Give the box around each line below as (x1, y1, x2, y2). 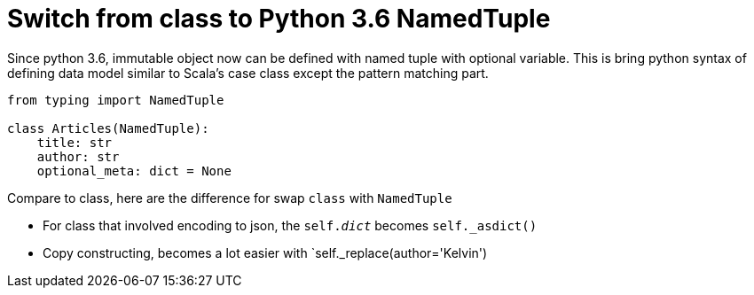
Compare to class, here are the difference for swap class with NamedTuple (7, 190, 452, 206)
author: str (36, 149, 120, 164)
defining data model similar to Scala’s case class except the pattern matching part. (7, 65, 489, 81)
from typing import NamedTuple (7, 92, 224, 107)
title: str (36, 135, 113, 150)
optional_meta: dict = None (36, 163, 232, 178)
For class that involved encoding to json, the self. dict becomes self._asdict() (43, 217, 538, 233)
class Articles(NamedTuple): (7, 120, 209, 136)
